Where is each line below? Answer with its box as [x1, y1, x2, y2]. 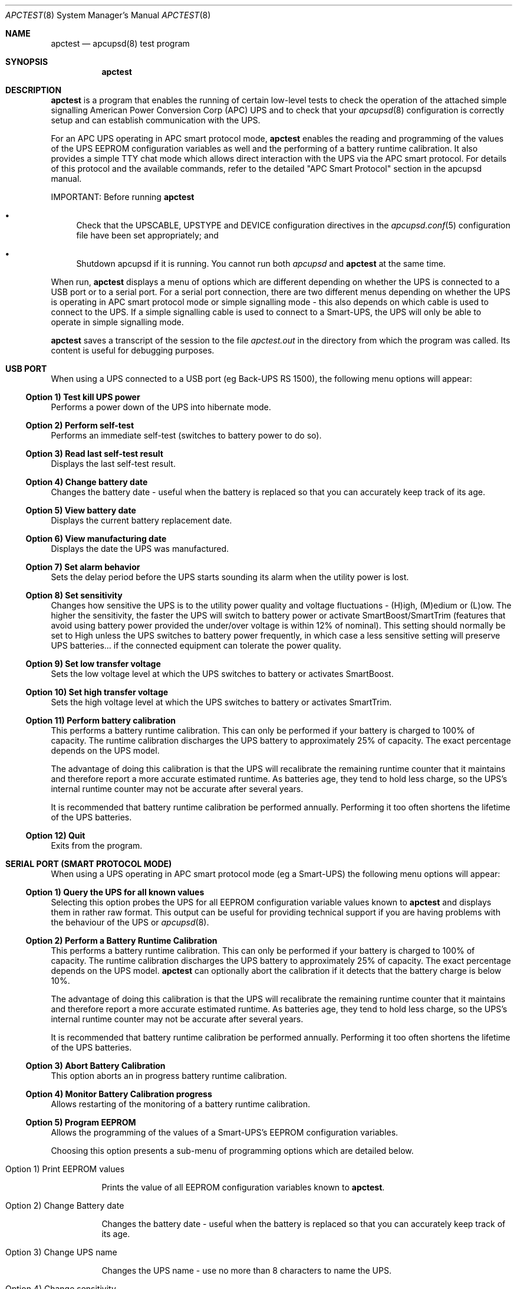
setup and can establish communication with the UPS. [51, 115, 261, 125]
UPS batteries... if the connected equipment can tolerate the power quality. [51, 640, 341, 650]
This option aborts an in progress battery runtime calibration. [51, 1071, 287, 1081]
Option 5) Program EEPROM [25, 1117, 136, 1127]
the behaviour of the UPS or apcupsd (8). [51, 917, 209, 927]
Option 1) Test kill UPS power [25, 392, 140, 402]
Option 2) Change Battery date [5, 1200, 124, 1211]
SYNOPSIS [5, 57, 48, 67]
